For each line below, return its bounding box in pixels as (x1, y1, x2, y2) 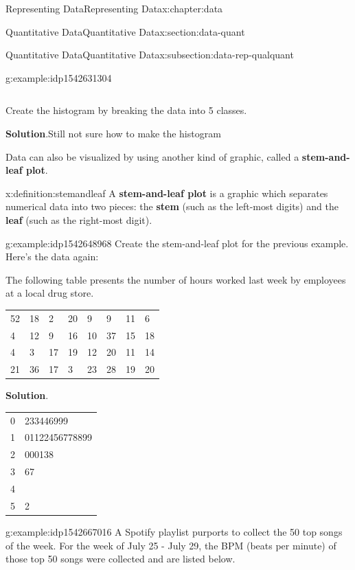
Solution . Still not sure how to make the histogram (5, 126, 221, 140)
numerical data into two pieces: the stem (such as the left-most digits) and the (5, 199, 339, 214)
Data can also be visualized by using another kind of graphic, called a (5, 149, 299, 163)
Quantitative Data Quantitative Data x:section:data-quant (5, 24, 245, 38)
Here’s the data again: (5, 249, 99, 264)
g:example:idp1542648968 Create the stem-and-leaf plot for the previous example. (5, 236, 349, 250)
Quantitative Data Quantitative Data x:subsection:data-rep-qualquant (5, 47, 294, 62)
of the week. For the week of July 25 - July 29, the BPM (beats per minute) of (5, 538, 336, 552)
